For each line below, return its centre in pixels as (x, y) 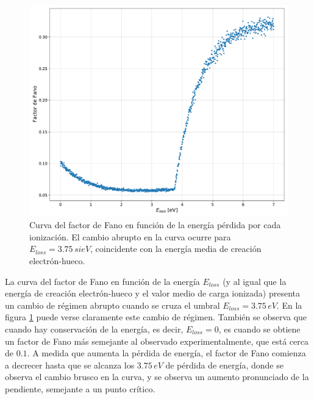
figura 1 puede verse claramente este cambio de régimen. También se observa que (156, 317)
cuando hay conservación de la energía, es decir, (94, 329)
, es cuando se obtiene (259, 329)
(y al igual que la (255, 281)
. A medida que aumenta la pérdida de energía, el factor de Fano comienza (166, 353)
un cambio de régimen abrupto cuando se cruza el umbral (112, 305)
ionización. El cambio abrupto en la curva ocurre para (130, 236)
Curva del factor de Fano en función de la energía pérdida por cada (155, 225)
